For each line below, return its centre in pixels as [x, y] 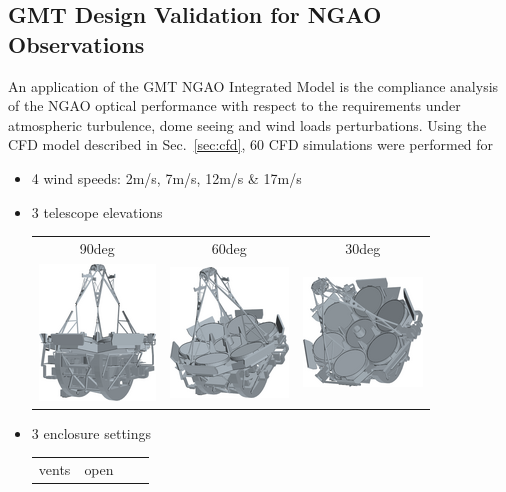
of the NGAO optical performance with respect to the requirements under [234, 105]
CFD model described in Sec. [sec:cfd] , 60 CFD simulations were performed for [251, 144]
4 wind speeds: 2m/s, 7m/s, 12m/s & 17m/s [166, 177]
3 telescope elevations [97, 211]
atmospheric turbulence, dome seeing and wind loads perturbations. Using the [247, 124]
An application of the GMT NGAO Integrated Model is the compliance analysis [253, 85]
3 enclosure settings [91, 432]
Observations [76, 43]
